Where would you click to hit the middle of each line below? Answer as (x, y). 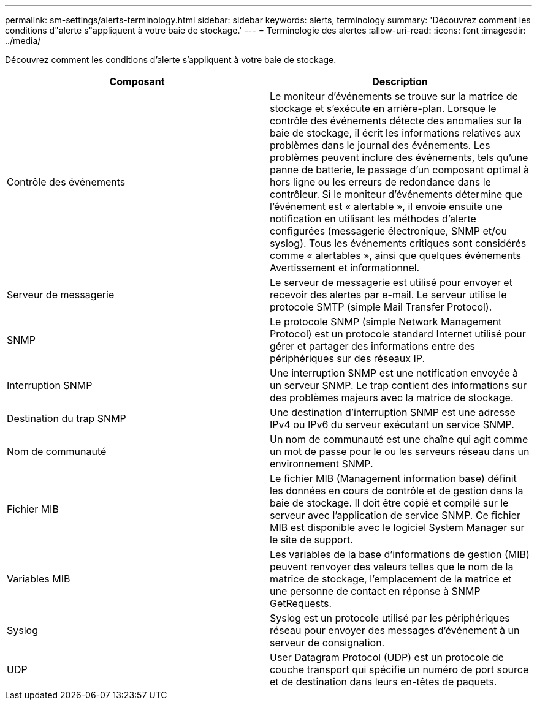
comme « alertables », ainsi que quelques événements (395, 255)
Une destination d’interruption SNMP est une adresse (393, 412)
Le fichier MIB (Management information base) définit (393, 478)
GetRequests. (301, 603)
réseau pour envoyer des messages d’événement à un (395, 630)
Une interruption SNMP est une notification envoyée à (394, 373)
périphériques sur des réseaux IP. (348, 358)
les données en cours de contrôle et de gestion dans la (397, 491)
